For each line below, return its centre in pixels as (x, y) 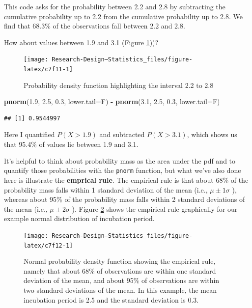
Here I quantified (29, 134)
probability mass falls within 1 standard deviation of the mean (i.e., (106, 189)
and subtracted (122, 134)
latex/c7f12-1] (48, 245)
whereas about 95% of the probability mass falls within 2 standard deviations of (125, 199)
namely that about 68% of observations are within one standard (120, 270)
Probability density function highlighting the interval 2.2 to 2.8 (119, 85)
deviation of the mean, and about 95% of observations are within (122, 280)
